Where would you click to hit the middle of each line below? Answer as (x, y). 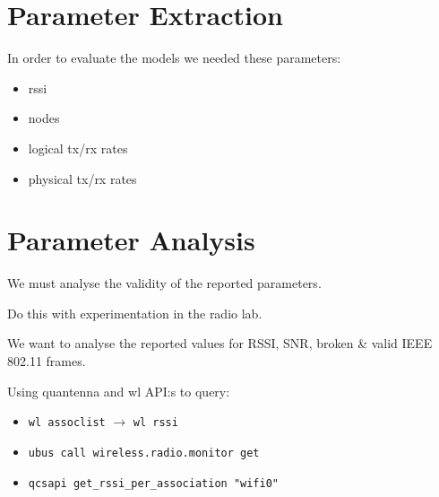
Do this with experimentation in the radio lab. (135, 313)
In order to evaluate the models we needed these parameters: (174, 58)
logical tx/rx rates (78, 148)
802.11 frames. (47, 361)
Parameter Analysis (131, 240)
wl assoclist (67, 423)
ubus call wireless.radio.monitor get (144, 453)
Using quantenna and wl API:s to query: (119, 391)
